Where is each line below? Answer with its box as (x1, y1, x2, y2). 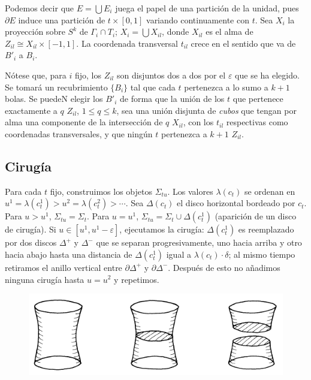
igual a (166, 248, 191, 260)
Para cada (5, 185, 42, 197)
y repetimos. (114, 273, 159, 285)
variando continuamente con (146, 13, 249, 26)
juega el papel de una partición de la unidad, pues (115, 2, 299, 14)
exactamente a (5, 104, 58, 116)
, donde (162, 25, 189, 38)
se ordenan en (244, 185, 295, 197)
